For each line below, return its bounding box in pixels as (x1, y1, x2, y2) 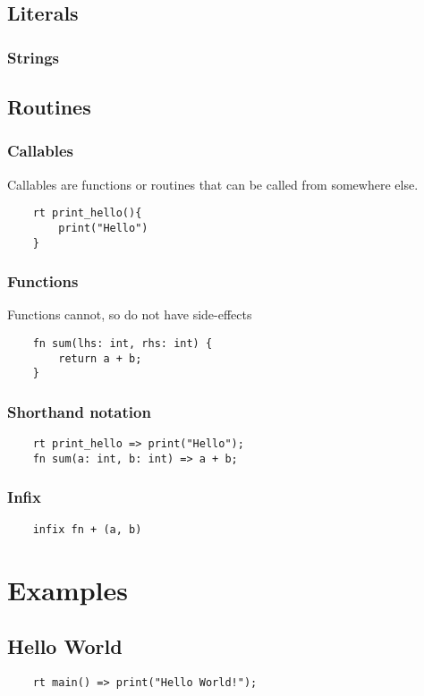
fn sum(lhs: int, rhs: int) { (32, 337, 213, 350)
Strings (7, 46, 60, 68)
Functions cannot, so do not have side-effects (7, 305, 252, 324)
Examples (7, 571, 128, 607)
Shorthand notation (7, 400, 151, 422)
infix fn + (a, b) (32, 522, 142, 536)
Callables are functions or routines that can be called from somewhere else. (7, 174, 419, 193)
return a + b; (58, 352, 142, 365)
